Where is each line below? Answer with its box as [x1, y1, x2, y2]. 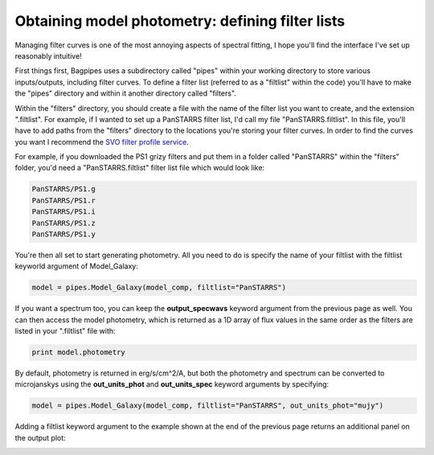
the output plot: [14, 432, 66, 442]
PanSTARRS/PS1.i [31, 207, 96, 216]
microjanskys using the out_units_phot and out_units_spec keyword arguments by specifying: [14, 379, 330, 389]
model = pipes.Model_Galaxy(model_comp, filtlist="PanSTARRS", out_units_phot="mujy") [31, 401, 384, 410]
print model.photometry [31, 348, 126, 357]
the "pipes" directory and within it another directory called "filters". [14, 88, 237, 98]
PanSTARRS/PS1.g [31, 185, 96, 194]
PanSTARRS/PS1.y [31, 230, 96, 239]
